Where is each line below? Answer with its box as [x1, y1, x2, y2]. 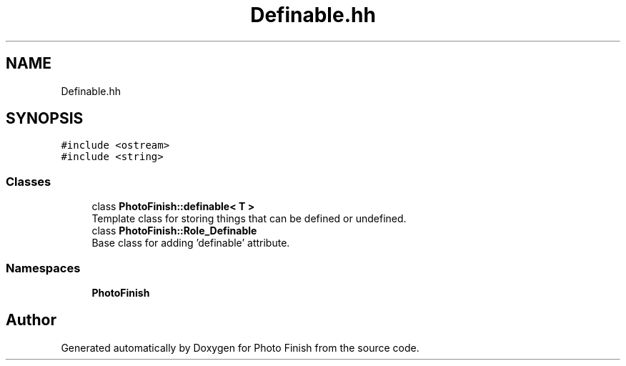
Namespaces [6, 260, 81, 275]
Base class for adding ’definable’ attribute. [91, 237, 290, 249]
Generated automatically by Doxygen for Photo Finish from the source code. [61, 341, 419, 354]
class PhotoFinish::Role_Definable [91, 224, 257, 237]
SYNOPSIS [6, 109, 84, 128]
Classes [6, 174, 51, 189]
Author [6, 311, 56, 330]
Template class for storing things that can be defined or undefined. [91, 212, 407, 225]
